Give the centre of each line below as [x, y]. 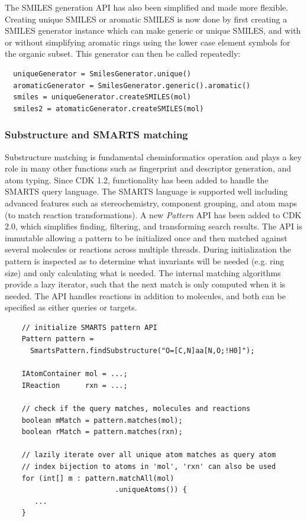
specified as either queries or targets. [71, 307]
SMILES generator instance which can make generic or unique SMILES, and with [153, 30]
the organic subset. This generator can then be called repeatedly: [123, 54]
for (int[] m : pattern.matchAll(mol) [98, 478]
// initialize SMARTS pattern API [89, 327]
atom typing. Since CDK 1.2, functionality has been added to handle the [137, 179]
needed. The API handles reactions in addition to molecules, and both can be [145, 295]
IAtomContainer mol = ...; [75, 374]
